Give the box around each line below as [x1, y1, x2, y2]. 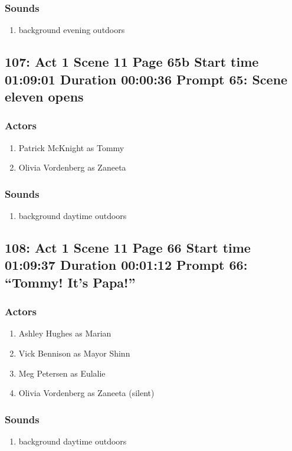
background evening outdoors [18, 24, 125, 36]
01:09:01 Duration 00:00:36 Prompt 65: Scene [5, 70, 288, 88]
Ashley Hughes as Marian [18, 327, 111, 339]
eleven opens [5, 87, 84, 105]
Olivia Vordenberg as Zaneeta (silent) [18, 387, 155, 399]
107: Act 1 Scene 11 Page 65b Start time [5, 53, 259, 71]
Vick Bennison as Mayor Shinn [18, 347, 130, 359]
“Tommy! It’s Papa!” [5, 273, 136, 291]
